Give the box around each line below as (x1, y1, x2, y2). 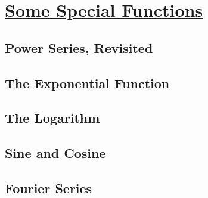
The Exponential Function (5, 73, 170, 92)
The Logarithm (5, 109, 100, 127)
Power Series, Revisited (5, 38, 153, 57)
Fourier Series (5, 178, 92, 197)
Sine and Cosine (5, 144, 106, 162)
